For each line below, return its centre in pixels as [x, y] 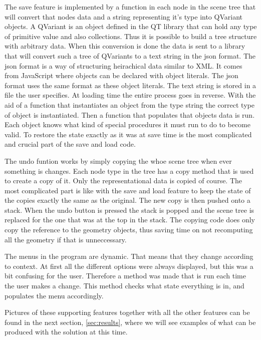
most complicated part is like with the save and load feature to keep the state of [128, 190]
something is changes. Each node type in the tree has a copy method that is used [129, 171]
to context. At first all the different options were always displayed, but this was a [129, 266]
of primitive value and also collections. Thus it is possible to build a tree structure [131, 36]
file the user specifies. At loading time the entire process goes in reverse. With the [130, 95]
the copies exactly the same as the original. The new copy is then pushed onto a [127, 200]
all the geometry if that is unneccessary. [66, 239]
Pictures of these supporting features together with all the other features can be [127, 312]
